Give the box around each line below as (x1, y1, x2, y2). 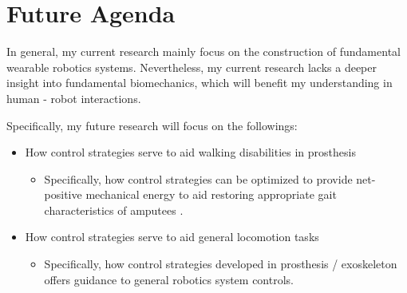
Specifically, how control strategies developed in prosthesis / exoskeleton (44, 255, 397, 272)
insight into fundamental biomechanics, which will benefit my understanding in (6, 74, 393, 91)
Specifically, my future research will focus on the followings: (6, 117, 298, 133)
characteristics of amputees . (44, 201, 184, 218)
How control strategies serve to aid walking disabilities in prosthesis (25, 144, 356, 160)
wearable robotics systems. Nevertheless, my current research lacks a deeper (6, 58, 377, 75)
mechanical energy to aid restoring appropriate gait (85, 186, 337, 203)
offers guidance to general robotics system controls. (44, 271, 294, 287)
